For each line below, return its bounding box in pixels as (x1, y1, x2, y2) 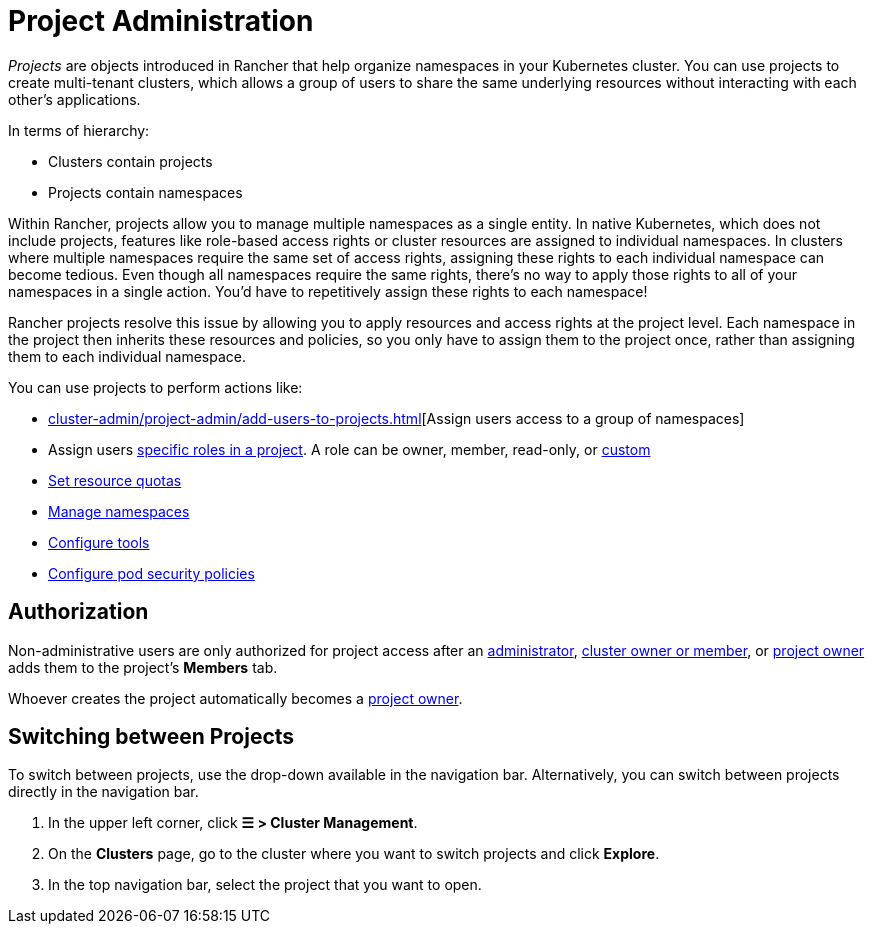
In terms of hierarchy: (8, 121, 150, 139)
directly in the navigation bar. (8, 783, 199, 801)
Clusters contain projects (48, 152, 213, 170)
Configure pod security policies (48, 564, 255, 582)
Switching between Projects (8, 724, 295, 750)
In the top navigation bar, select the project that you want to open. (48, 876, 482, 894)
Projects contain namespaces (48, 183, 243, 201)
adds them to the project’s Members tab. (8, 658, 278, 676)
